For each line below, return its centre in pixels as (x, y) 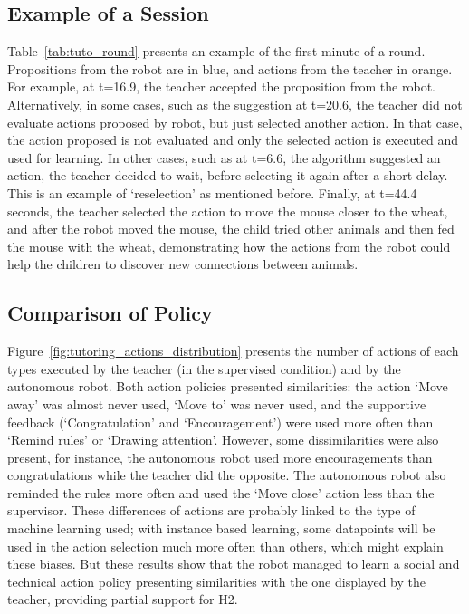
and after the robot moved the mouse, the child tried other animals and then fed (231, 229)
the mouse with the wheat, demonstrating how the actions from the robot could (229, 246)
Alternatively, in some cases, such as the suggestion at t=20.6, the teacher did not (235, 104)
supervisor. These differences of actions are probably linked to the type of (211, 510)
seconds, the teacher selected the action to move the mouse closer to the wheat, (228, 211)
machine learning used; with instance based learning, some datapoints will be (221, 528)
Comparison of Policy (110, 313)
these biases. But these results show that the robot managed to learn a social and (234, 564)
